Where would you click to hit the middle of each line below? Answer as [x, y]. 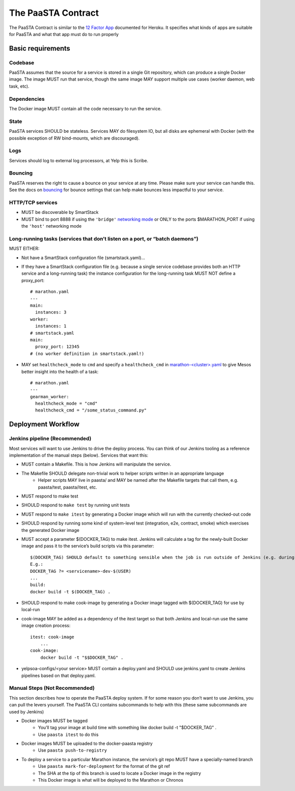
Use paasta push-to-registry [73, 750]
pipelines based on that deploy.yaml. [59, 675]
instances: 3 [51, 312]
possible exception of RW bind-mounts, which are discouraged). [74, 138]
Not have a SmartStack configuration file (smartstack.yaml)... [83, 258]
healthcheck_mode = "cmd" [66, 404]
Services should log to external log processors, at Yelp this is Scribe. [79, 160]
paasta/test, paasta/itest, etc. [68, 487]
